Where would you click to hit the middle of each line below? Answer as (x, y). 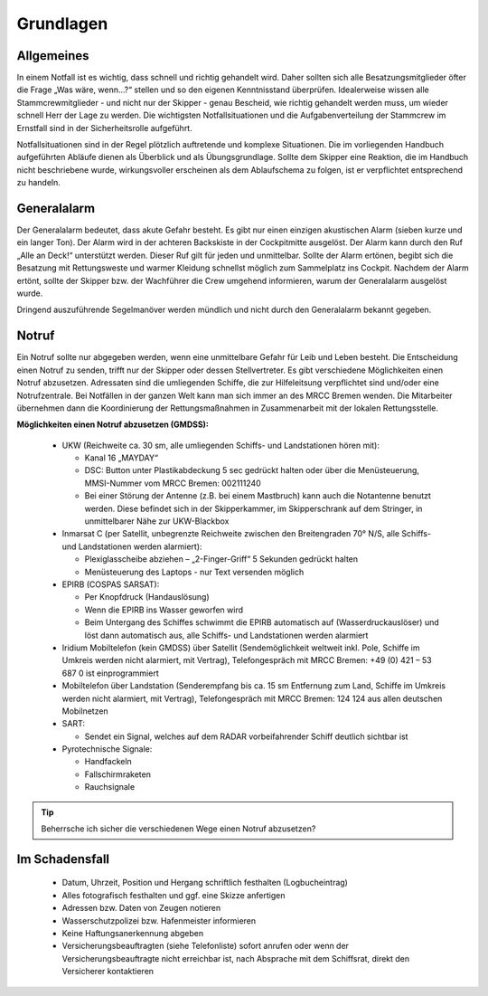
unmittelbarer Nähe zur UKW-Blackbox (157, 521)
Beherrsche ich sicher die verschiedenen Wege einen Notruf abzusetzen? (178, 829)
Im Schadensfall (63, 859)
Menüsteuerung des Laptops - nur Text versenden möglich (194, 572)
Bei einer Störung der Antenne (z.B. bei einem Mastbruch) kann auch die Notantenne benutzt (258, 496)
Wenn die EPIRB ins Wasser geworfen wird (164, 610)
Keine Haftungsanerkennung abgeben (132, 933)
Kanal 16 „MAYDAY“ (121, 458)
